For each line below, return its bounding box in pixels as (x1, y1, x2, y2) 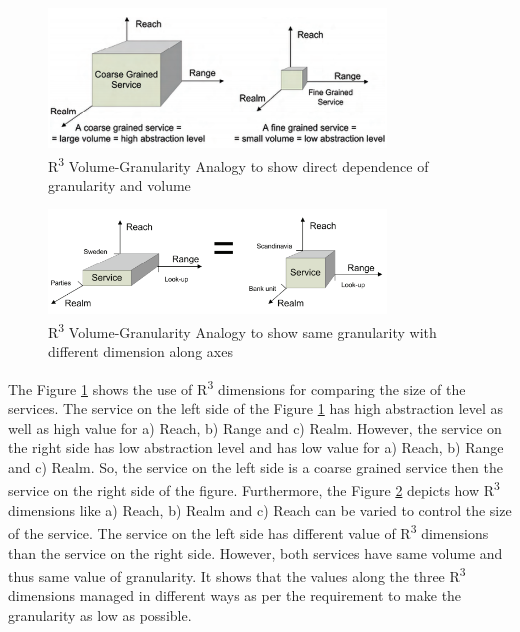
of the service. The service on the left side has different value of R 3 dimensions (8, 520, 489, 543)
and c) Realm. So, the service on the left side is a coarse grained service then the (8, 456, 503, 477)
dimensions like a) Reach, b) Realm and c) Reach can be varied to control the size (8, 499, 512, 520)
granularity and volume (48, 174, 191, 195)
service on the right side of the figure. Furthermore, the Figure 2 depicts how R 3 (8, 477, 500, 501)
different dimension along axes (48, 341, 233, 362)
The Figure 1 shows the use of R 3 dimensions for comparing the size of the (8, 375, 466, 399)
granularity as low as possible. (8, 605, 192, 625)
